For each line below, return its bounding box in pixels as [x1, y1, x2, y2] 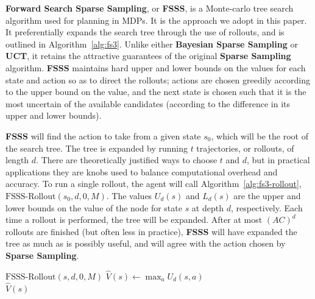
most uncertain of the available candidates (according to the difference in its [5, 97, 290, 110]
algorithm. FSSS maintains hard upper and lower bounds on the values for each [5, 61, 306, 74]
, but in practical [247, 153, 310, 166]
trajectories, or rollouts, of [196, 141, 294, 154]
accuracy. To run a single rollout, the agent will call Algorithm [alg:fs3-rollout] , [5, 177, 302, 190]
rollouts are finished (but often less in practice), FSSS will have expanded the [5, 225, 297, 237]
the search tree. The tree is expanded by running [5, 141, 188, 154]
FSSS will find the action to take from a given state [5, 129, 201, 142]
